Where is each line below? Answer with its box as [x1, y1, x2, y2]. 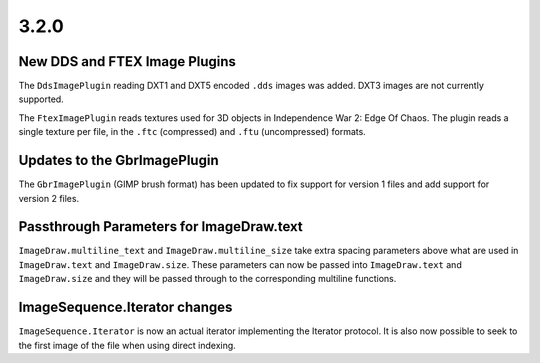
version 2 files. [18, 192, 80, 204]
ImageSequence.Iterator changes [18, 299, 233, 316]
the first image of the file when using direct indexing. [18, 339, 237, 351]
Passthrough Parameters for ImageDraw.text [18, 218, 304, 235]
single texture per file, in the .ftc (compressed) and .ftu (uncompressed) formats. [18, 126, 367, 138]
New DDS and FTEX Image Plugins [18, 53, 237, 70]
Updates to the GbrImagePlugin [18, 152, 219, 169]
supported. [18, 93, 64, 105]
